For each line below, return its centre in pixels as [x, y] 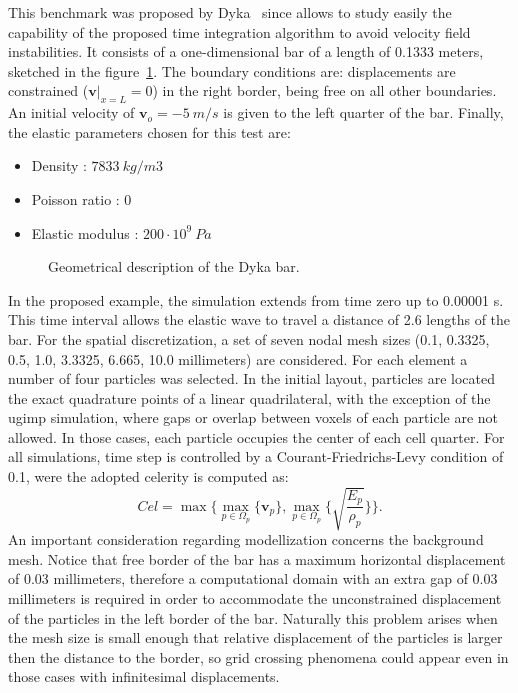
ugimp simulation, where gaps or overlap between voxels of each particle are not [253, 417]
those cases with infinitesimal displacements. [144, 676]
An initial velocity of [71, 112]
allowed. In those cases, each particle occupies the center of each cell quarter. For [256, 436]
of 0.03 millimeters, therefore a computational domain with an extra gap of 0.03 [253, 578]
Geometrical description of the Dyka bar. [174, 266]
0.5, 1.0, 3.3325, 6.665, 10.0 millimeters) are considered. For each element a [238, 358]
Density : [59, 165]
